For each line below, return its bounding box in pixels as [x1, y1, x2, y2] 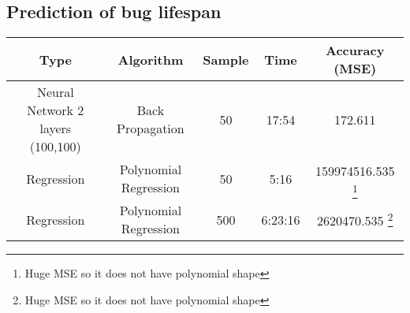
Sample [203, 50, 249, 69]
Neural [36, 83, 74, 102]
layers [39, 119, 72, 138]
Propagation [117, 119, 184, 138]
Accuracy [326, 41, 385, 60]
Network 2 [27, 101, 84, 120]
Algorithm [117, 50, 184, 69]
